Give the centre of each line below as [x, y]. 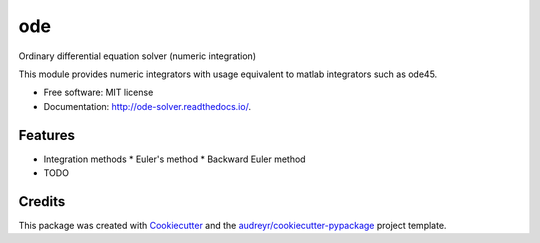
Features [46, 135]
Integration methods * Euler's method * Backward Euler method [174, 159]
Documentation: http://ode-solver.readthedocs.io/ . [147, 106]
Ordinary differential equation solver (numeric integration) [137, 56]
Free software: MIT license [98, 92]
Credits [42, 201]
